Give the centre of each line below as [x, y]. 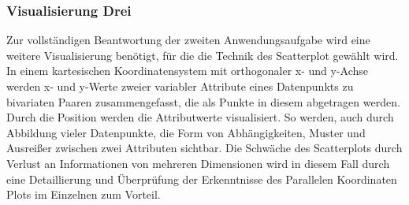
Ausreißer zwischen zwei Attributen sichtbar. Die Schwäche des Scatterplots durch [204, 148]
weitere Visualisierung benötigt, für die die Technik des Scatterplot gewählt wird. [203, 55]
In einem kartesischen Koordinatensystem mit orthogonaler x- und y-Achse [188, 71]
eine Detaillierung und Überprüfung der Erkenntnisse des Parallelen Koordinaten [202, 179]
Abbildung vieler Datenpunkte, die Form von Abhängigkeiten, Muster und [186, 132]
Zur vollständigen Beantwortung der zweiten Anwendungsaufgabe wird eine [188, 40]
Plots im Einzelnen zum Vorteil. [84, 194]
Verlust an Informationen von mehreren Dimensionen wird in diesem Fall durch [198, 163]
